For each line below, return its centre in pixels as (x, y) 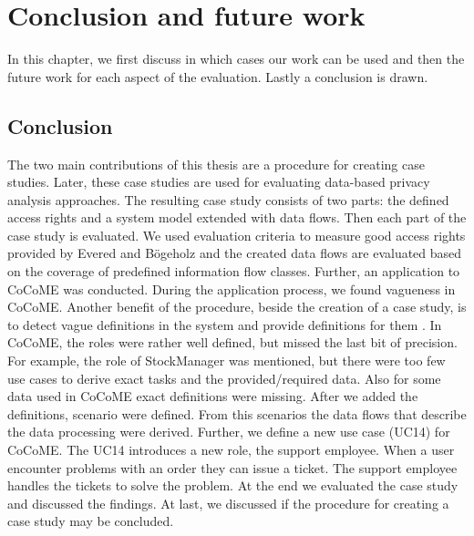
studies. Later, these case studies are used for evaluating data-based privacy (219, 182)
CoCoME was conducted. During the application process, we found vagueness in (232, 289)
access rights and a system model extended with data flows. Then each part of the (237, 217)
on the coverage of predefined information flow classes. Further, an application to (234, 271)
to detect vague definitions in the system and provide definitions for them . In (225, 324)
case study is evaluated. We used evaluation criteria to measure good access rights (237, 235)
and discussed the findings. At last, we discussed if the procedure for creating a (228, 503)
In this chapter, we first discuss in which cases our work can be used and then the (236, 59)
